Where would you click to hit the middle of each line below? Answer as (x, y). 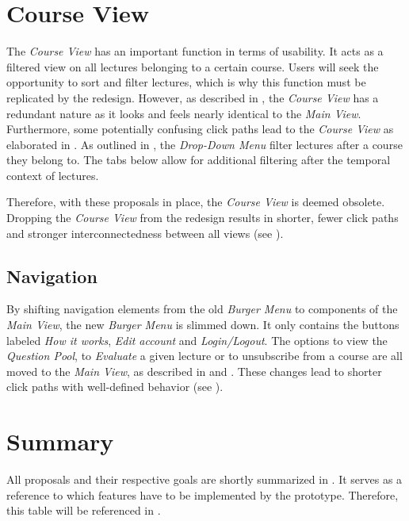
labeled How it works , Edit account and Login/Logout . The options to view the (197, 340)
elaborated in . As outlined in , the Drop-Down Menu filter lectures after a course (204, 144)
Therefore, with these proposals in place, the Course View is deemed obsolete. (196, 202)
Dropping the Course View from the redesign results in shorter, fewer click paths (203, 218)
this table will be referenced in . (84, 510)
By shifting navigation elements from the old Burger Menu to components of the (202, 309)
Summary (60, 441)
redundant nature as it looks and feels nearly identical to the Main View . (184, 113)
